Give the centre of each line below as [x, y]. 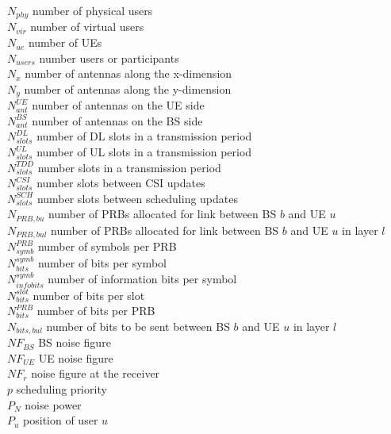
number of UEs [65, 42]
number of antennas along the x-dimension [128, 73]
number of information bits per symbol [142, 279]
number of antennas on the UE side [118, 105]
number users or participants [109, 58]
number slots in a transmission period [129, 167]
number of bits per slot [89, 295]
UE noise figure [76, 357]
